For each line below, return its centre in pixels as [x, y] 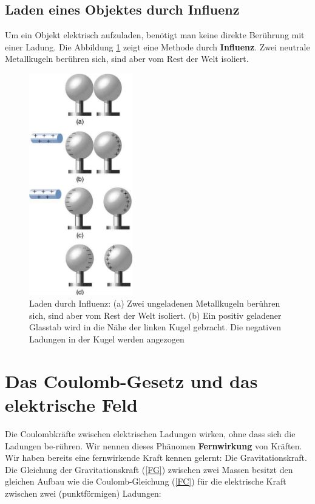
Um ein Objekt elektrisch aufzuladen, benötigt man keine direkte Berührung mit [155, 35]
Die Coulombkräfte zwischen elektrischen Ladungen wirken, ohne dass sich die [150, 433]
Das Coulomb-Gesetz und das [131, 380]
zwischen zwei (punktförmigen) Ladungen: [83, 493]
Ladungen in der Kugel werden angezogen [107, 339]
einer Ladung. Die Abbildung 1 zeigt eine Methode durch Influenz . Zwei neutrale [157, 46]
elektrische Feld [71, 404]
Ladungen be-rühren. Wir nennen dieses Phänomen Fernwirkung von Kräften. [154, 445]
